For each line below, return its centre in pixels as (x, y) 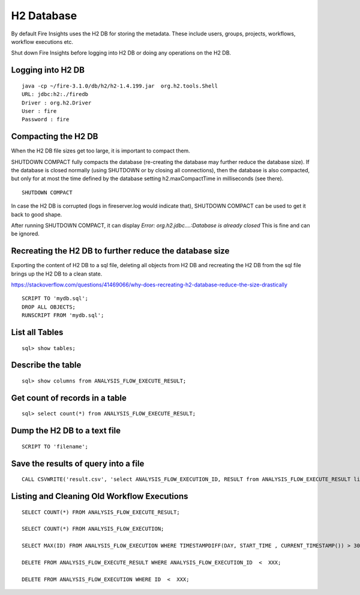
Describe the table (46, 365)
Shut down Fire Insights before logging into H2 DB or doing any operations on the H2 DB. (121, 53)
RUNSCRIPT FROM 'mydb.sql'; (63, 316)
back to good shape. (37, 214)
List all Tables (37, 332)
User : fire (39, 111)
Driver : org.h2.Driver (57, 103)
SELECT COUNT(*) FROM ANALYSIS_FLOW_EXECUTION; (93, 529)
